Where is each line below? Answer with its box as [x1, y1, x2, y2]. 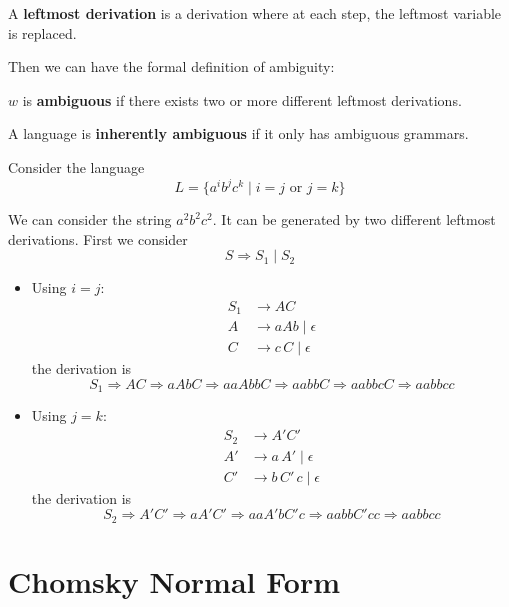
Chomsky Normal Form [8, 560, 340, 601]
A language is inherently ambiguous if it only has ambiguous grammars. [8, 123, 469, 144]
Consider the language [8, 156, 145, 177]
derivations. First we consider [8, 228, 188, 249]
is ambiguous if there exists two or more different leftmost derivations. [22, 89, 462, 110]
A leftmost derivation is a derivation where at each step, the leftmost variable [8, 3, 502, 23]
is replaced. [8, 22, 77, 43]
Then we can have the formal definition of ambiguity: [8, 56, 335, 77]
